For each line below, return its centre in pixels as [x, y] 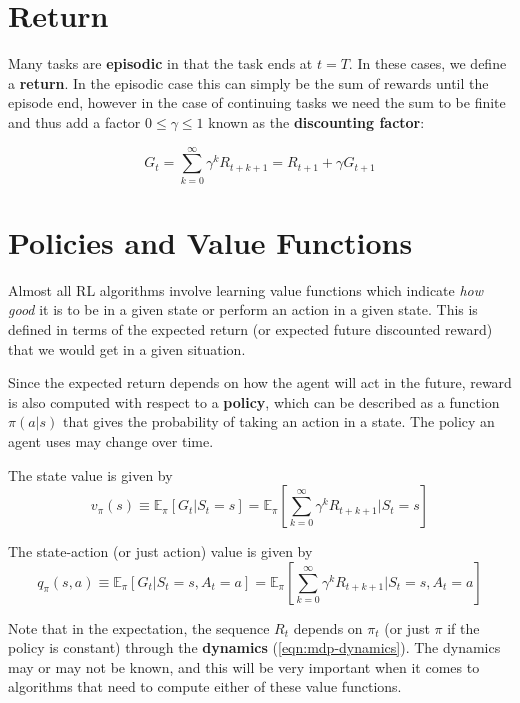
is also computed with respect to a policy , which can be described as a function [254, 401]
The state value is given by [90, 474]
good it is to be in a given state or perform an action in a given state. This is [243, 309]
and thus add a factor [74, 121]
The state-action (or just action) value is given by [160, 551]
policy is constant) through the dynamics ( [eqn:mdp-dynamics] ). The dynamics [254, 647]
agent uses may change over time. [111, 440]
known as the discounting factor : [316, 121]
